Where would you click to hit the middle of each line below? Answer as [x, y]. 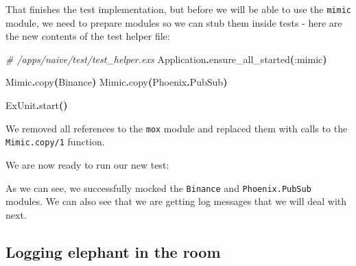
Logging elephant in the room [113, 251]
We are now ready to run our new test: [87, 164]
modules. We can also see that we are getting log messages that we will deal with [176, 201]
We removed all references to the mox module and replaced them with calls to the [177, 128]
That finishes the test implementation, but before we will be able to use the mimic [178, 9]
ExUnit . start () [37, 105]
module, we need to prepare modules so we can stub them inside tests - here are [174, 22]
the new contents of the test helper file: [88, 36]
